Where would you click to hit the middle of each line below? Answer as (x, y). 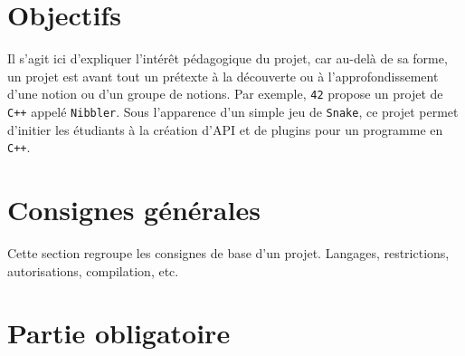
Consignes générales (134, 210)
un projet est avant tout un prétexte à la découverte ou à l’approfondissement (223, 76)
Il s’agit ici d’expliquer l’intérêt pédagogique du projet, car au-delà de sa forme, (228, 58)
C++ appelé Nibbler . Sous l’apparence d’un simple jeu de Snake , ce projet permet (233, 111)
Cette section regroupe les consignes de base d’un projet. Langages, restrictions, (228, 253)
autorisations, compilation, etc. (93, 270)
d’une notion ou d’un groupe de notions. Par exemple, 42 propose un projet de (225, 94)
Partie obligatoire (119, 333)
